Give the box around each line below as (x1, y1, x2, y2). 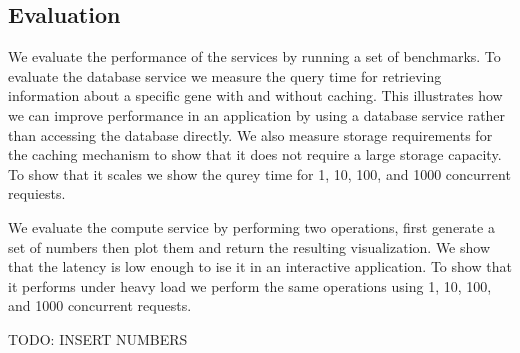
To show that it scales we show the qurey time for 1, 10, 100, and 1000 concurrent (8, 163, 511, 184)
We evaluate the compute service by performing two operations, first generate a (8, 216, 495, 237)
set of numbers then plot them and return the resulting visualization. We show (8, 236, 491, 257)
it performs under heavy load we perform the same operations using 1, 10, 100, (8, 275, 492, 296)
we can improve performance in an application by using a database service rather (8, 104, 506, 125)
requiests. (8, 183, 66, 204)
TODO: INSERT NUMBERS (8, 328, 188, 349)
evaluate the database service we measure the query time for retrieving (8, 65, 442, 86)
